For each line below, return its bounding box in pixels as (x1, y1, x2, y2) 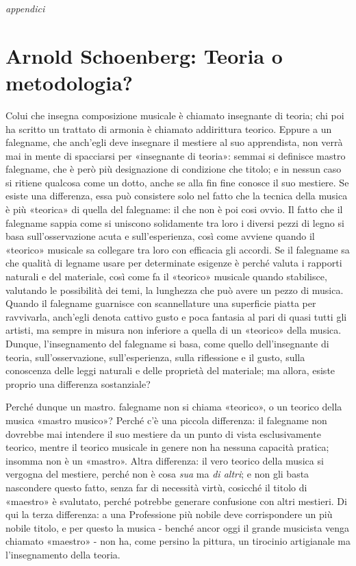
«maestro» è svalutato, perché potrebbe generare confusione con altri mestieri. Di (5, 493, 347, 508)
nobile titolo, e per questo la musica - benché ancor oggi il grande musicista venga (5, 520, 350, 534)
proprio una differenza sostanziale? (5, 376, 151, 391)
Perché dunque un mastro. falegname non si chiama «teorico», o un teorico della (5, 399, 342, 414)
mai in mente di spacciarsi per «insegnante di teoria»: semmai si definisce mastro (5, 148, 346, 162)
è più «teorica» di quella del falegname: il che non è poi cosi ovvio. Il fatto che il (5, 202, 343, 217)
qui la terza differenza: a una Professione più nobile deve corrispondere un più (5, 507, 333, 521)
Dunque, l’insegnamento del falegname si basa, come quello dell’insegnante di (5, 336, 329, 350)
